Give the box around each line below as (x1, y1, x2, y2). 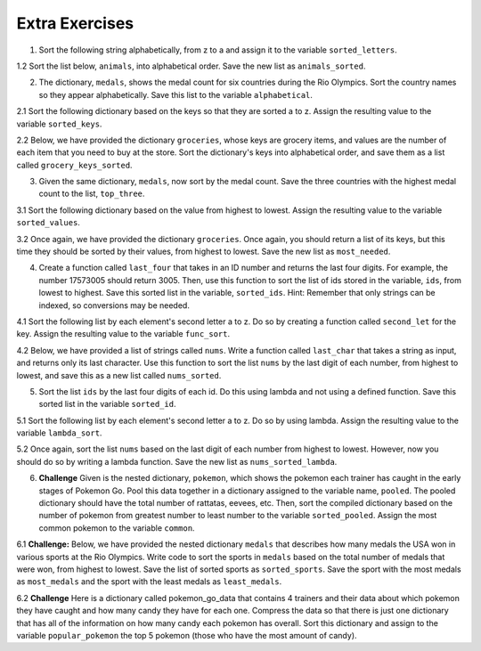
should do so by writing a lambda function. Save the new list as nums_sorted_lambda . (16, 456, 338, 467)
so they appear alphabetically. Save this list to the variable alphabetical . (38, 89, 314, 100)
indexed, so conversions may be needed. (38, 299, 191, 311)
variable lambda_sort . (16, 427, 102, 438)
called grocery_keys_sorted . (16, 159, 133, 170)
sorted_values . (16, 217, 80, 228)
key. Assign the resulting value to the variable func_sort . (16, 329, 231, 339)
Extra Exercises (16, 13, 134, 33)
